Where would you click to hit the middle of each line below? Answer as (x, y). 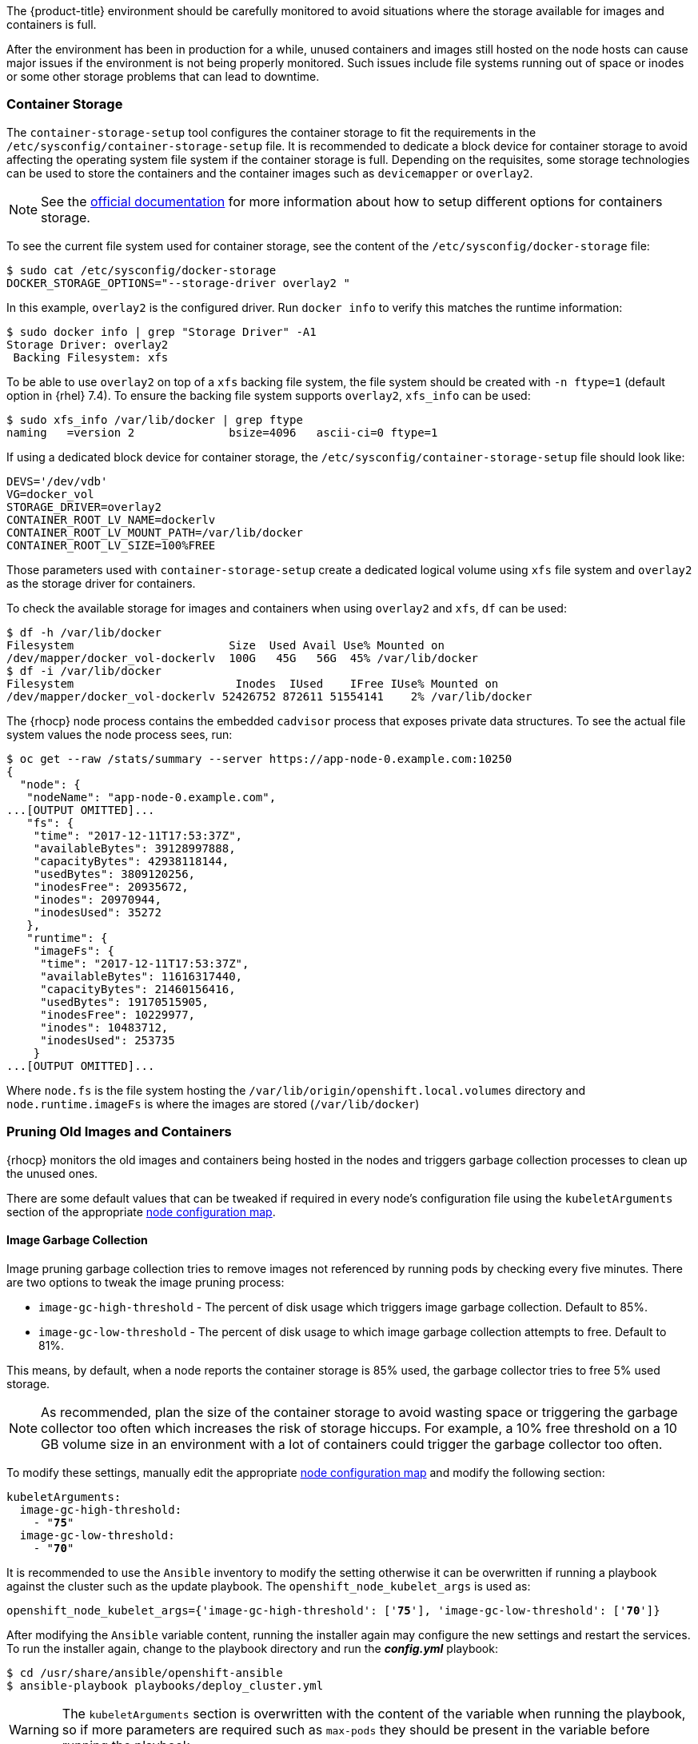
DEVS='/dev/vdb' (57, 481)
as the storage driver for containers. (101, 583)
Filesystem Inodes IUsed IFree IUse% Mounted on (253, 683)
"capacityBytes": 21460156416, (138, 989)
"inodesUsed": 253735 (108, 1040)
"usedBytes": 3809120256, (114, 874)
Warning (34, 1729)
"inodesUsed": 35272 (97, 912)
